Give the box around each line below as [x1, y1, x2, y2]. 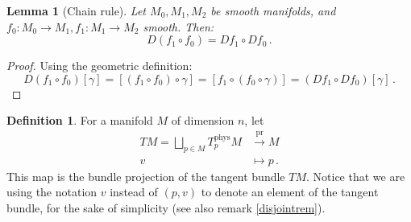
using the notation [6, 183, 98, 200]
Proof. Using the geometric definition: [6, 57, 193, 74]
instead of [110, 183, 158, 200]
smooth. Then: [143, 18, 214, 35]
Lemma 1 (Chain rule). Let [6, 2, 147, 18]
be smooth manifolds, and [210, 2, 336, 18]
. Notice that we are [306, 167, 405, 184]
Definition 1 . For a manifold [6, 112, 153, 129]
